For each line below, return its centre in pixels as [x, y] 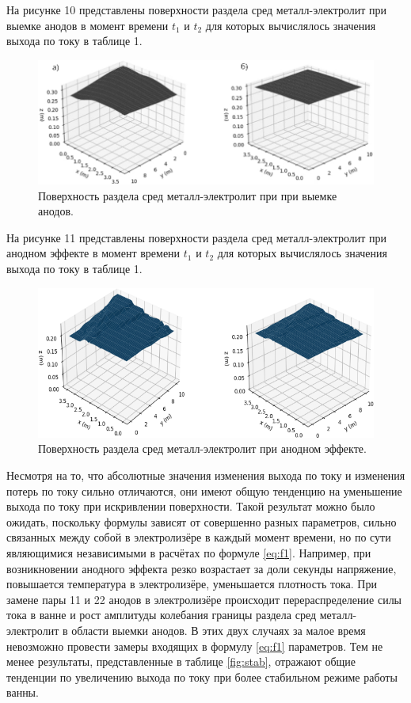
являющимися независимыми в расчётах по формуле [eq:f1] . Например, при [189, 552]
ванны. [23, 692]
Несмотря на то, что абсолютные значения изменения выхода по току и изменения [206, 475]
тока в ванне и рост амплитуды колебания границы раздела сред [162, 615]
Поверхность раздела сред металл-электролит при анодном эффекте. [202, 448]
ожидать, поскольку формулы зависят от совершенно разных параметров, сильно [202, 521]
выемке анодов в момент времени [88, 25]
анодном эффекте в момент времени [93, 253]
